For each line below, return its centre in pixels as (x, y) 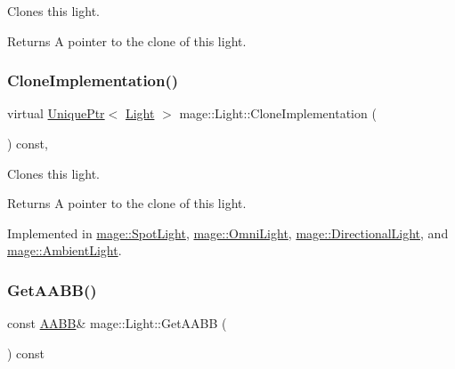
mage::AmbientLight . (65, 250)
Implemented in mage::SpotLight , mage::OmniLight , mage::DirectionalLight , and (228, 233)
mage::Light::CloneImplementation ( (278, 113)
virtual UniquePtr (56, 113)
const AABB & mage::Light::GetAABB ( (117, 323)
